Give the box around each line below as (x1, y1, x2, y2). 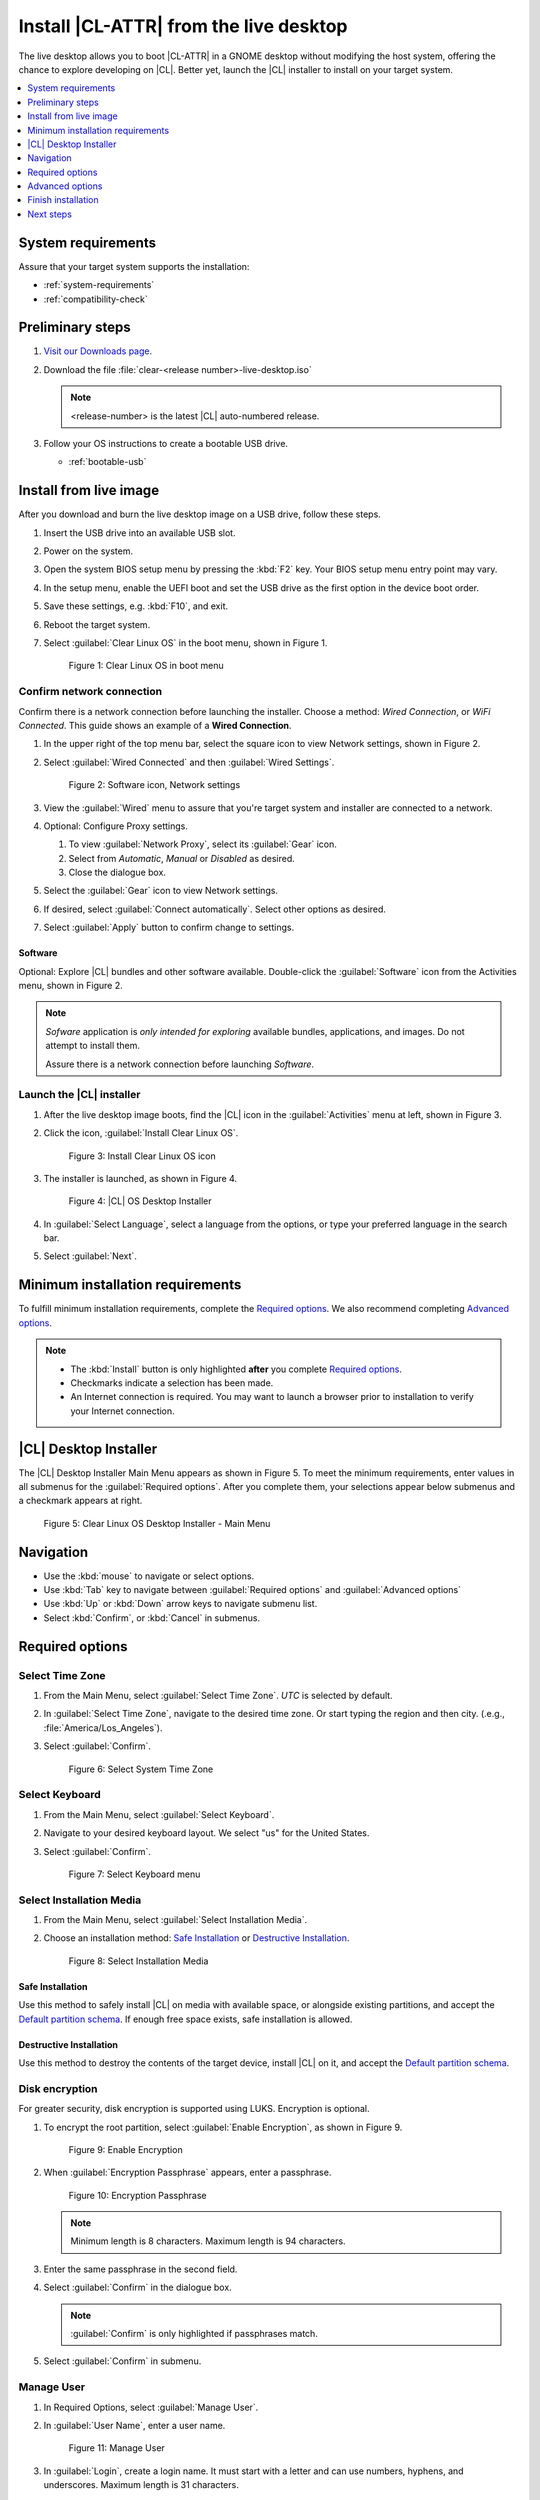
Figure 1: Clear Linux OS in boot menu (68, 660, 224, 672)
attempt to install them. (45, 1040, 140, 1052)
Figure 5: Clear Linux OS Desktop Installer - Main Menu (43, 1517, 271, 1529)
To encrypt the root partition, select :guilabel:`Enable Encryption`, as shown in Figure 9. (43, 2121, 403, 2133)
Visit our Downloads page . (43, 345, 153, 357)
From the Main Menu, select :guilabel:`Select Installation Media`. (43, 1914, 308, 1926)
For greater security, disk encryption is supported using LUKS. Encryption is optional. (18, 2103, 370, 2115)
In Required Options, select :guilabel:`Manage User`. (43, 2401, 259, 2413)
